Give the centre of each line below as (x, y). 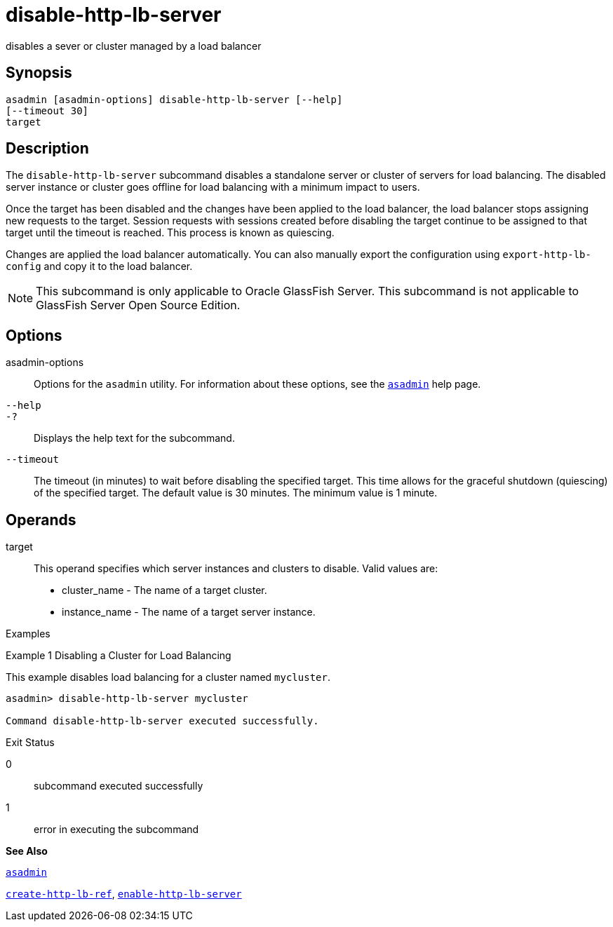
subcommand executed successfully (119, 786)
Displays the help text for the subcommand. (134, 438)
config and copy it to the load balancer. (99, 266)
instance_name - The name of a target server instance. (189, 612)
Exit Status (30, 743)
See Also (27, 851)
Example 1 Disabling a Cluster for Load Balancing (119, 656)
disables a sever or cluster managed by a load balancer (134, 46)
